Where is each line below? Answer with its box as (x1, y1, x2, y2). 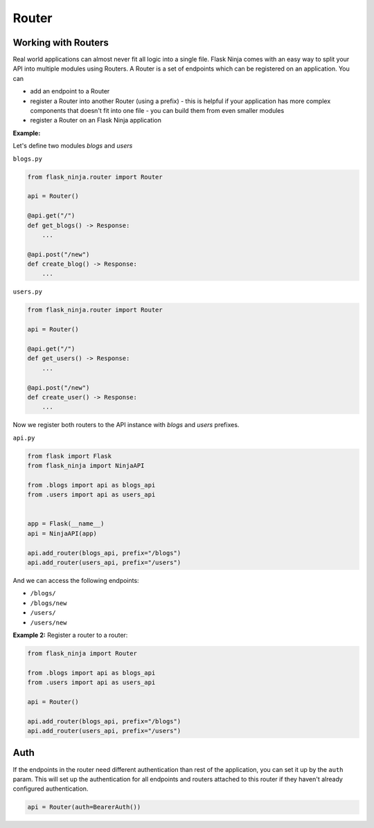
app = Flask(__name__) (27, 520, 105, 528)
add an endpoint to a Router (30, 87, 110, 96)
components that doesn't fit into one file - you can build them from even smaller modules (30, 107, 285, 115)
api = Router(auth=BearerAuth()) (27, 803, 141, 811)
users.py (12, 288, 43, 296)
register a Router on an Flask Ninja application (30, 116, 162, 125)
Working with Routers (12, 37, 109, 48)
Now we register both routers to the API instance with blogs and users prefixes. (12, 421, 240, 429)
